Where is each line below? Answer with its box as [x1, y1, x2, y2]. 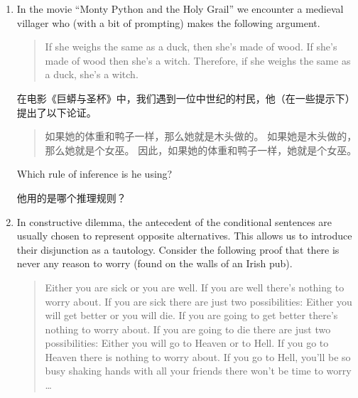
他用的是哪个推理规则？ [16, 190, 126, 205]
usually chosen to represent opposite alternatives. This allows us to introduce [16, 228, 352, 243]
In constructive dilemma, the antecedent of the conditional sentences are [16, 214, 332, 229]
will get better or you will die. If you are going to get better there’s [45, 308, 338, 323]
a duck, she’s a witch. [45, 67, 139, 82]
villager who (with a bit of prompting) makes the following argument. [16, 15, 320, 30]
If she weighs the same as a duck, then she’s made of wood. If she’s [45, 39, 337, 54]
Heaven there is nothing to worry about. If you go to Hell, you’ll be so [45, 349, 351, 364]
